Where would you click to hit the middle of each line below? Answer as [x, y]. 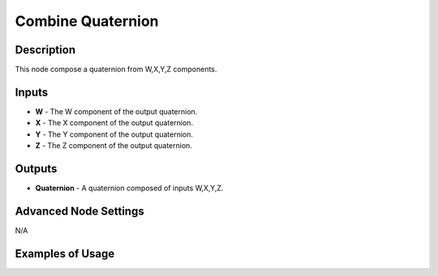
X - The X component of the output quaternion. [114, 123]
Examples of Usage [65, 254]
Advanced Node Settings [80, 211]
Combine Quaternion [87, 21]
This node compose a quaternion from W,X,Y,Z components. [116, 70]
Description [45, 50]
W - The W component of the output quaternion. [116, 111]
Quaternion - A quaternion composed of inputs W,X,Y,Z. [129, 188]
